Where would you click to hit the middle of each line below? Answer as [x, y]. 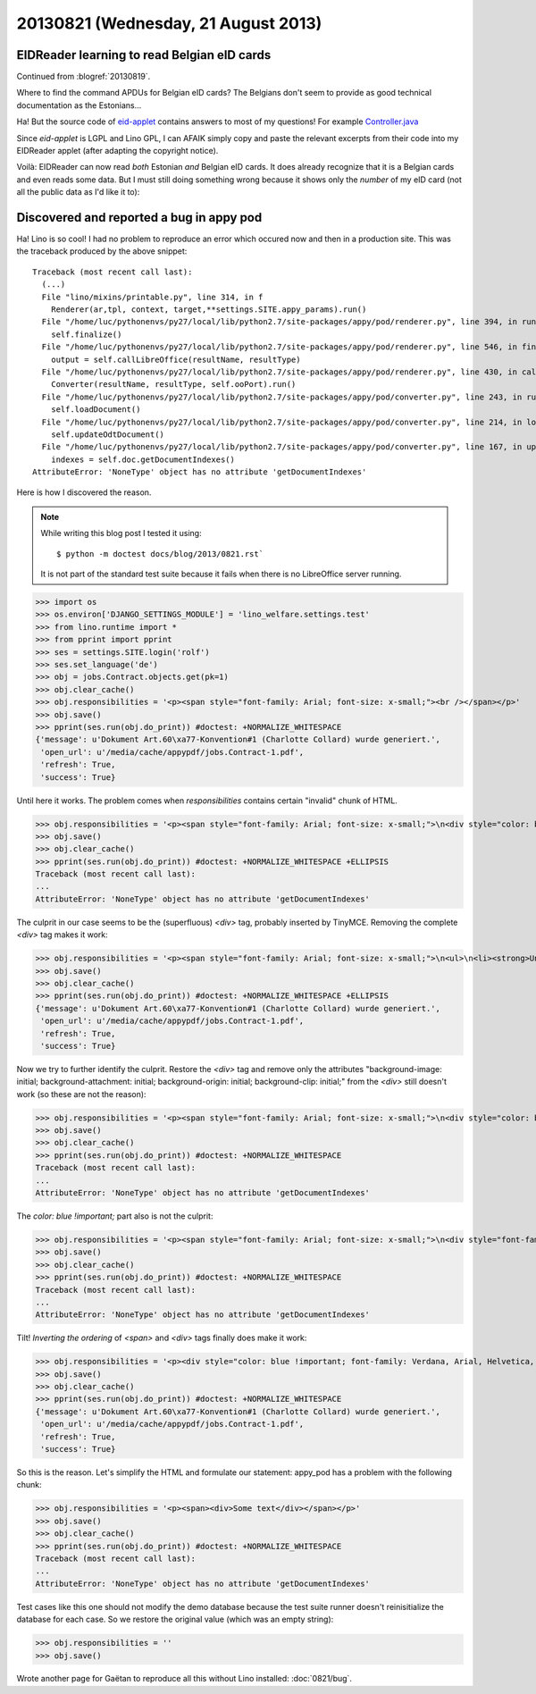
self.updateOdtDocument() [108, 434]
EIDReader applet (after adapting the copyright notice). [117, 151]
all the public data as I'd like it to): [78, 192]
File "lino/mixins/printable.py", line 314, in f [152, 297]
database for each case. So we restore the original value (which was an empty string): [175, 1619]
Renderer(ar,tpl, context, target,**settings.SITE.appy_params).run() [209, 310]
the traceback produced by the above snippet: [102, 251]
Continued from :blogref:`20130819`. [84, 77]
